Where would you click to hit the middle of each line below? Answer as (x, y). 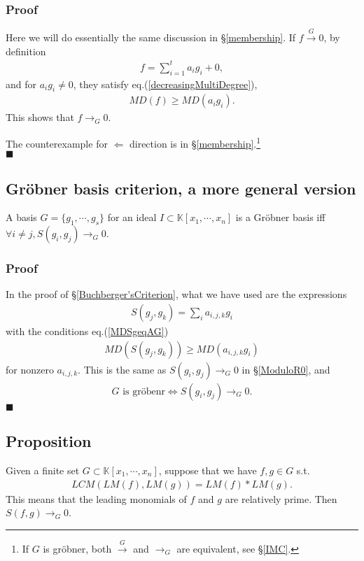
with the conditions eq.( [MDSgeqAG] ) (87, 331)
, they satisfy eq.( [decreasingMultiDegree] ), (165, 84)
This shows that (40, 117)
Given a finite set (43, 470)
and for (21, 84)
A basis (21, 217)
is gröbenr (144, 391)
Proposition (49, 441)
